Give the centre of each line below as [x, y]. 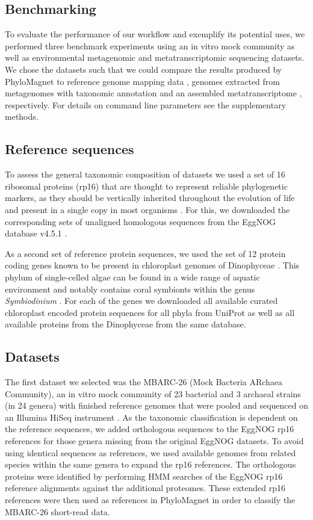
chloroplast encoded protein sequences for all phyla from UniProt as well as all [150, 312]
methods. [22, 116]
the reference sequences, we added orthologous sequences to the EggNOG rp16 [150, 429]
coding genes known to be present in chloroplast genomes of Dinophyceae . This [152, 265]
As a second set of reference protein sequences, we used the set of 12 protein [145, 253]
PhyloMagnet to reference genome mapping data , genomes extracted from [142, 81]
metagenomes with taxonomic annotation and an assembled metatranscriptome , [153, 93]
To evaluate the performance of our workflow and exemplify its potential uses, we [155, 34]
